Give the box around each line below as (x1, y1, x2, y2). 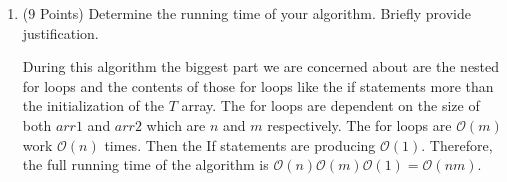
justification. (22, 22, 99, 43)
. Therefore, (421, 134, 493, 155)
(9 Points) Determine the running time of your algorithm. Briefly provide (22, 3, 471, 23)
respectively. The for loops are (267, 114, 452, 135)
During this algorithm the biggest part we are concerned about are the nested (22, 56, 500, 77)
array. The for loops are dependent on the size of (181, 95, 480, 116)
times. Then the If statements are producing (104, 134, 376, 155)
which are (146, 114, 206, 135)
